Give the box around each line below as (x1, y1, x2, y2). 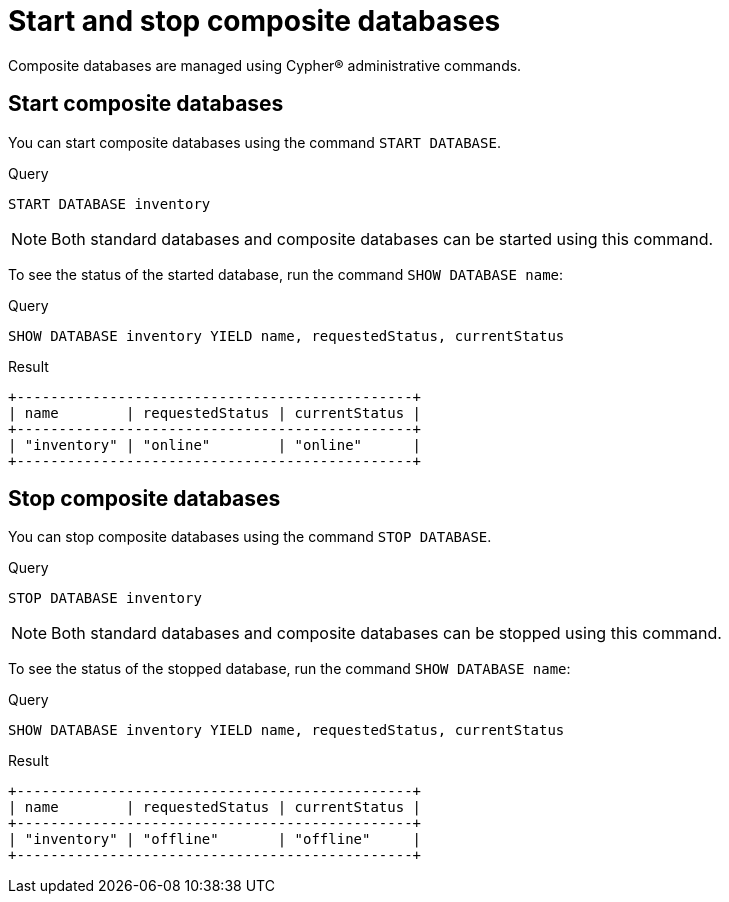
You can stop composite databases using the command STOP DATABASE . (8, 528, 492, 546)
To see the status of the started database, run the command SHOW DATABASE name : (8, 265, 564, 283)
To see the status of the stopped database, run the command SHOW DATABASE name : (8, 660, 571, 678)
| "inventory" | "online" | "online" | (8, 436, 422, 453)
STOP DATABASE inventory (8, 590, 202, 607)
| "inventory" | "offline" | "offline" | (8, 831, 422, 848)
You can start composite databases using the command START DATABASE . (8, 133, 501, 151)
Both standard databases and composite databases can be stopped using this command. (51, 623, 722, 644)
